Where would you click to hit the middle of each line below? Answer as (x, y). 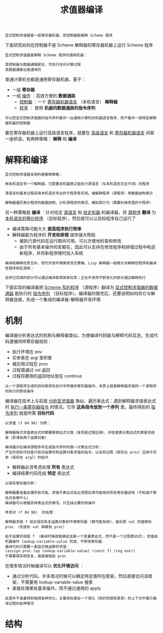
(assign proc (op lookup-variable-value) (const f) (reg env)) (70, 551)
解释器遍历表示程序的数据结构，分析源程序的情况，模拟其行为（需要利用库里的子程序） (79, 203)
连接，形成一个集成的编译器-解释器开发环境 (57, 300)
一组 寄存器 (23, 90)
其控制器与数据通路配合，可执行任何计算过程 (43, 65)
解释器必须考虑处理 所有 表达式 (43, 467)
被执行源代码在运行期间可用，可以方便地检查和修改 (70, 241)
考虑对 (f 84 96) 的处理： (31, 513)
